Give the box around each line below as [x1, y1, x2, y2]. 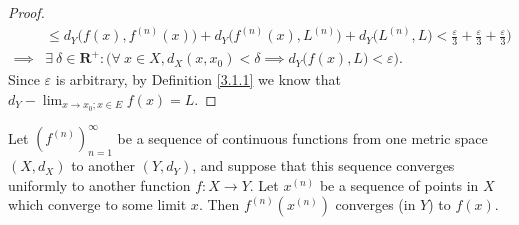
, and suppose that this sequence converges [192, 155, 455, 176]
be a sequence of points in [319, 174, 479, 195]
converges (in [335, 194, 416, 215]
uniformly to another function [8, 174, 191, 195]
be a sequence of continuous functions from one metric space [117, 127, 488, 148]
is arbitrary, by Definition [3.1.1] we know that [55, 69, 341, 90]
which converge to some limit [8, 194, 187, 215]
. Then [198, 194, 240, 215]
